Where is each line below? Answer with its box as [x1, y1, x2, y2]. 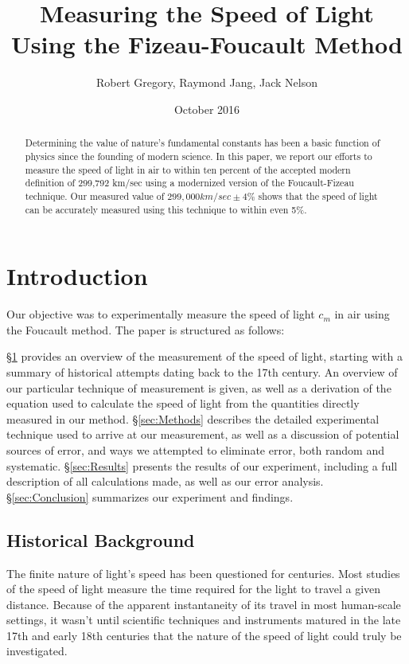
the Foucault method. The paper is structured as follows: [6, 321, 285, 338]
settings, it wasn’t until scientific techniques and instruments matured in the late [6, 611, 401, 628]
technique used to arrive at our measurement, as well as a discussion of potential [6, 426, 399, 443]
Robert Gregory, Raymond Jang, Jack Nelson [96, 74, 317, 91]
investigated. [6, 643, 68, 659]
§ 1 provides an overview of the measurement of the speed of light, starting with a [6, 348, 403, 365]
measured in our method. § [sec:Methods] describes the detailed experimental [6, 410, 380, 427]
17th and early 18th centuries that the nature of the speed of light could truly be [6, 627, 402, 643]
